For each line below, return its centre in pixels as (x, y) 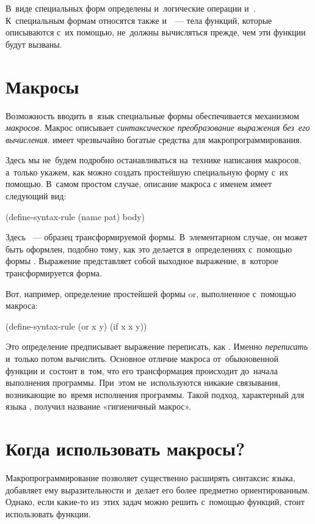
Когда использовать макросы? (125, 448)
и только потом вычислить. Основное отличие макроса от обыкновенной (142, 358)
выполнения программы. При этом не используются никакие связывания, (143, 382)
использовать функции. (48, 513)
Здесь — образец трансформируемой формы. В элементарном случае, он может (157, 237)
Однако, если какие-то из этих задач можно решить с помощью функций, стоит (155, 502)
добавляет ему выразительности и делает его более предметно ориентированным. (158, 489)
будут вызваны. (34, 44)
